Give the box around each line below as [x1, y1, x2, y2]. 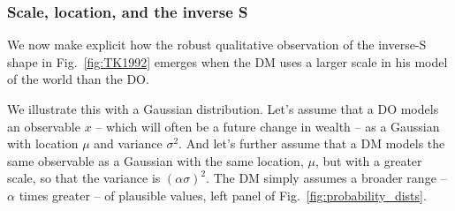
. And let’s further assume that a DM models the [178, 134, 445, 153]
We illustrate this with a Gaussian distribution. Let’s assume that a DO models [7, 100, 439, 117]
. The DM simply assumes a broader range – [206, 169, 447, 187]
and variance [94, 134, 163, 153]
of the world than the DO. [7, 70, 149, 88]
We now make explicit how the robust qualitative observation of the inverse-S [7, 35, 427, 54]
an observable [7, 117, 80, 135]
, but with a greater [315, 151, 422, 170]
